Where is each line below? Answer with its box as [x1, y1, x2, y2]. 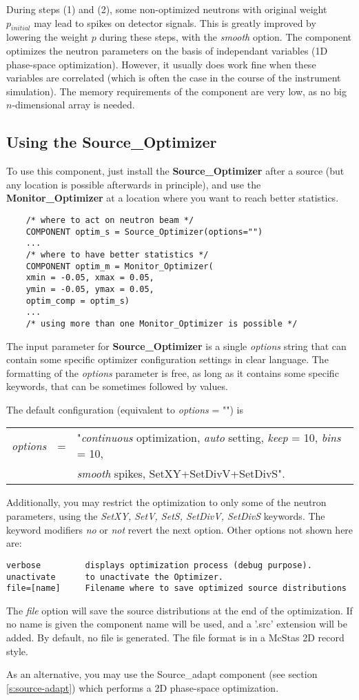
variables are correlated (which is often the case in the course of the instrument [6, 70, 341, 85]
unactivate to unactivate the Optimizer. [6, 572, 223, 582]
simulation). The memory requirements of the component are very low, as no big [6, 84, 347, 98]
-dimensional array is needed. [12, 97, 135, 112]
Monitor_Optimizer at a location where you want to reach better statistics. [6, 191, 339, 205]
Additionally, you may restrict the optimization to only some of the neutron [6, 495, 327, 509]
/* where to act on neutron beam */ [25, 215, 194, 225]
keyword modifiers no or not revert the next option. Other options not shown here [6, 522, 353, 536]
